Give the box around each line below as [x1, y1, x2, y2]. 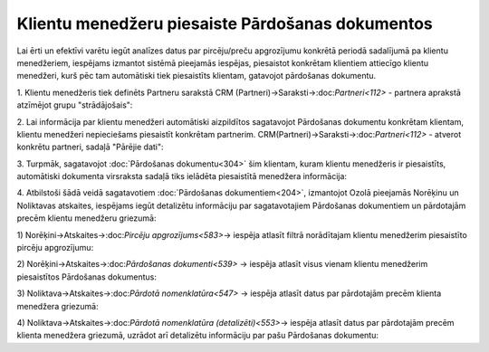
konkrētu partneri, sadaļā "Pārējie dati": [16, 141, 164, 153]
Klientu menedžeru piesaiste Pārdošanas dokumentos [16, 14, 434, 33]
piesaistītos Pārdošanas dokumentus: [16, 271, 158, 282]
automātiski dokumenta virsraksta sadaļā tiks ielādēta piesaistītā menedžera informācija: [16, 171, 348, 182]
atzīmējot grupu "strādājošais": [16, 100, 133, 110]
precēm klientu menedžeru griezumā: [16, 213, 157, 224]
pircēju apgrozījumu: [16, 243, 94, 253]
